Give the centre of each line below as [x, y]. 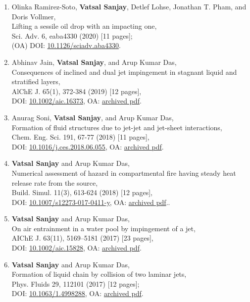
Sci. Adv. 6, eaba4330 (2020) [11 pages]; [72, 35]
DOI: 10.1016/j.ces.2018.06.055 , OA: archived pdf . [88, 146]
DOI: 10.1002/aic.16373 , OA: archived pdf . [76, 101]
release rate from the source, [55, 182]
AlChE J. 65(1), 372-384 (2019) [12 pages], [76, 91]
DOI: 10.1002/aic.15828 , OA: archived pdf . [76, 248]
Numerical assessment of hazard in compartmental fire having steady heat [124, 173]
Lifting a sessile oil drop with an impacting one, [84, 26]
